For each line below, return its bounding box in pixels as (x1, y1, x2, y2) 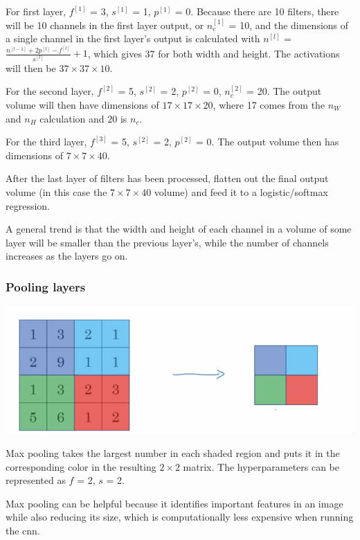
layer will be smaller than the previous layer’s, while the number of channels (6, 235, 329, 249)
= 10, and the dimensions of (228, 17, 349, 32)
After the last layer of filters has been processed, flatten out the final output (6, 171, 329, 186)
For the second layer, (6, 84, 94, 98)
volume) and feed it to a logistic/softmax (154, 184, 328, 199)
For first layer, (6, 4, 66, 18)
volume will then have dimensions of (6, 97, 159, 111)
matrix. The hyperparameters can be (183, 459, 340, 474)
